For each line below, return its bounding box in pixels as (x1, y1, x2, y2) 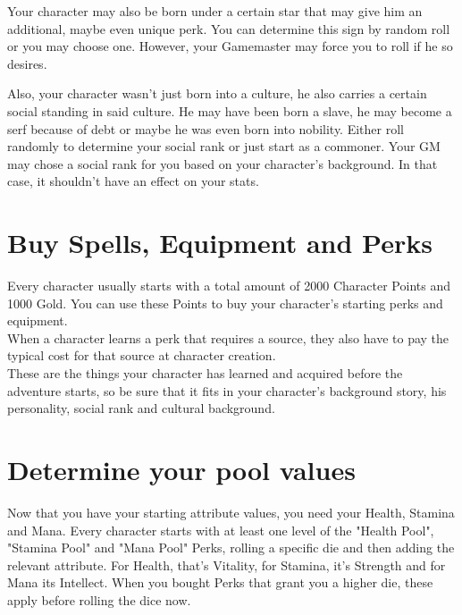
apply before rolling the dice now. (7, 590, 191, 609)
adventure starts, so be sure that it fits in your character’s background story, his (7, 381, 447, 400)
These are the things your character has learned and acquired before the (7, 364, 403, 383)
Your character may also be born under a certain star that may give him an (7, 2, 423, 20)
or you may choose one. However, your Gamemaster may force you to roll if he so (7, 37, 453, 55)
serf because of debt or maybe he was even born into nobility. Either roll (7, 119, 404, 138)
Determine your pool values (7, 451, 356, 487)
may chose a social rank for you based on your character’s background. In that (7, 154, 438, 173)
